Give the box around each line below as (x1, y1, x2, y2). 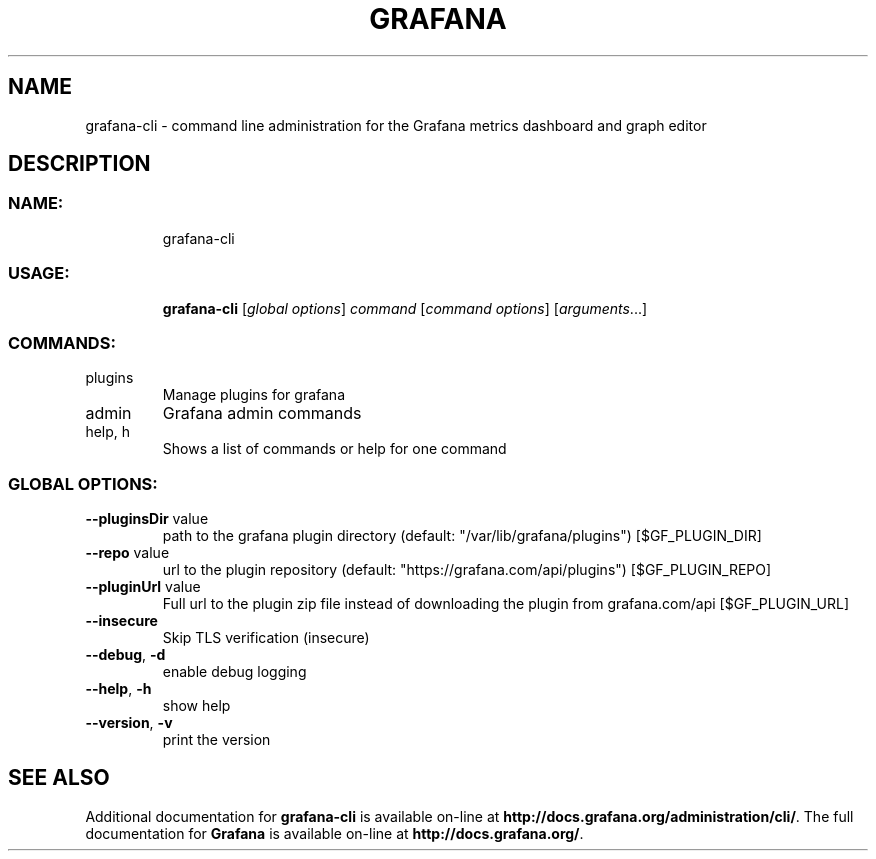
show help (162, 697, 231, 715)
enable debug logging (162, 663, 307, 681)
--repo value (85, 544, 170, 562)
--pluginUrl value (85, 578, 201, 596)
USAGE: (8, 263, 70, 284)
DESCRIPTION (8, 151, 151, 177)
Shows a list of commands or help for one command (162, 440, 507, 458)
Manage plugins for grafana (162, 386, 345, 404)
